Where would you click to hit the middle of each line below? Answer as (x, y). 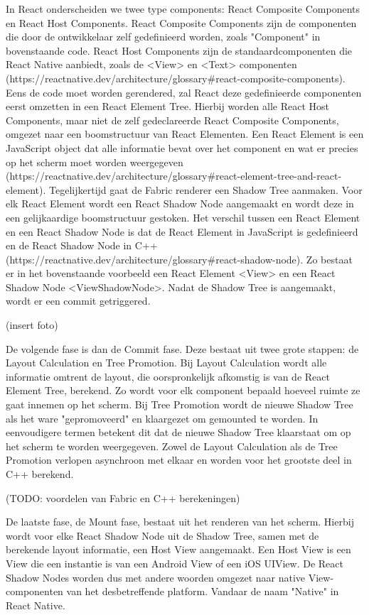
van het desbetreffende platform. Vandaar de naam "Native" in (203, 591)
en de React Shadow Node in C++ (82, 245)
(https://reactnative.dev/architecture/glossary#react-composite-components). (176, 78)
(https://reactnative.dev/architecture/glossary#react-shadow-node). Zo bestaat (179, 259)
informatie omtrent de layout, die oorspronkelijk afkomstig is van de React (168, 376)
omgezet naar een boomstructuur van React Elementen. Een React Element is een (185, 134)
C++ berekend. (40, 474)
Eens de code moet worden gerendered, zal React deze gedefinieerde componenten (184, 92)
